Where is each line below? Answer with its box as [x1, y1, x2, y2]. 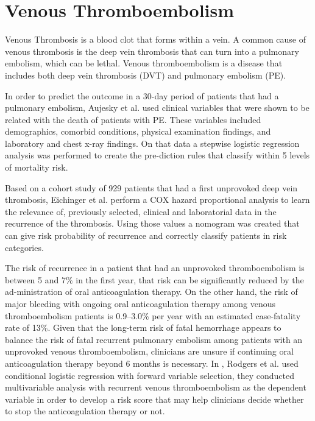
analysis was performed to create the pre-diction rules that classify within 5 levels [5, 149, 310, 161]
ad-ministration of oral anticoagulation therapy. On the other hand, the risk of [5, 285, 298, 298]
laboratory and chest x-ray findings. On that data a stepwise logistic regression [5, 136, 300, 149]
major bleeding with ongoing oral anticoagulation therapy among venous [5, 297, 275, 310]
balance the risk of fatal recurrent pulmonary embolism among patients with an [5, 333, 303, 345]
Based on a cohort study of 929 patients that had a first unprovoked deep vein [5, 181, 298, 194]
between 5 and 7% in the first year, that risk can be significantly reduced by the [5, 273, 304, 286]
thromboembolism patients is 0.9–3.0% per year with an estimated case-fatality [5, 309, 301, 322]
